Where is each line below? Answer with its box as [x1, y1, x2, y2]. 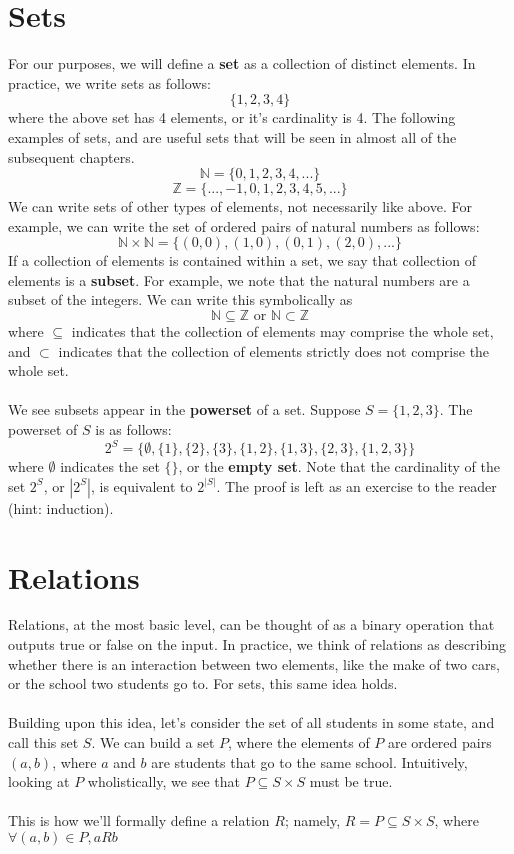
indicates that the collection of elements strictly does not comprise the [58, 340, 490, 361]
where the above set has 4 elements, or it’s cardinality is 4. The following [8, 107, 456, 128]
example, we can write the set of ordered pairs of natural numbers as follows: [8, 215, 480, 236]
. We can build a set [91, 732, 215, 752]
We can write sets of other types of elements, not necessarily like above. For [8, 196, 472, 217]
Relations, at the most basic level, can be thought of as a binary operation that [8, 614, 495, 635]
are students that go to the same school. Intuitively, [151, 751, 468, 772]
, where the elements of [228, 732, 370, 752]
